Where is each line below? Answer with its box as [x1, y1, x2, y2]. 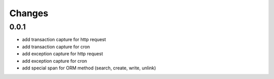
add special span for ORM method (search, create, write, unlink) [22, 65, 156, 71]
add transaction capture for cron [22, 44, 90, 50]
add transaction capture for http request [22, 36, 106, 43]
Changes [9, 8, 48, 19]
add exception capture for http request [22, 51, 104, 57]
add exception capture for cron [22, 58, 87, 64]
